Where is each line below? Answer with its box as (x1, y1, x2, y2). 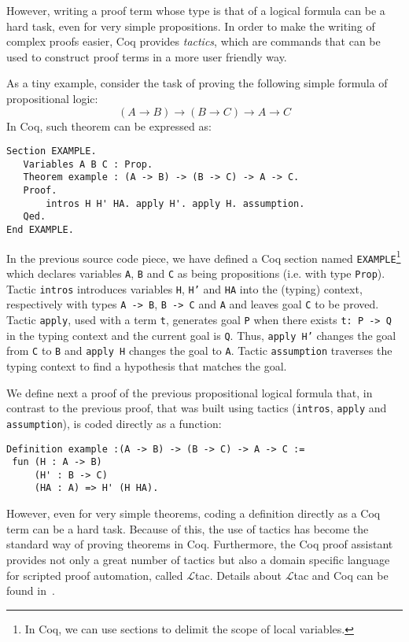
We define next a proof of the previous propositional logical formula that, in (6, 384, 373, 400)
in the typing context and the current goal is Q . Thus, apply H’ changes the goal (6, 327, 396, 343)
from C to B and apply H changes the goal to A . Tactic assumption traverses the (6, 342, 392, 359)
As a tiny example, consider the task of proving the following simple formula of (6, 75, 388, 91)
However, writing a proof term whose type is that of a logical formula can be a (6, 2, 385, 18)
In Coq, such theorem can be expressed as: (6, 117, 212, 134)
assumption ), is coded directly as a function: (6, 415, 222, 431)
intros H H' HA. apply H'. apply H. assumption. (46, 197, 305, 209)
